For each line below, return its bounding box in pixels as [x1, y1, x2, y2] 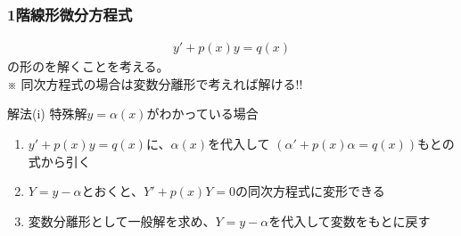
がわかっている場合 [146, 104, 259, 123]
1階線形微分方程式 [7, 3, 133, 25]
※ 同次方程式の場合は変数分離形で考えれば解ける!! [7, 74, 303, 93]
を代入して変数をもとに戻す [268, 211, 431, 230]
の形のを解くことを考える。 [7, 57, 169, 76]
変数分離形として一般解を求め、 [28, 211, 216, 230]
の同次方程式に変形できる [235, 182, 385, 200]
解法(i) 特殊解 [7, 104, 87, 123]
